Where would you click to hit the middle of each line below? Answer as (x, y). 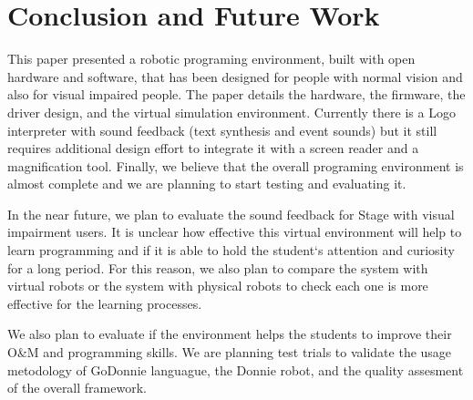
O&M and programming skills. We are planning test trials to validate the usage (230, 352)
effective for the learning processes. (105, 303)
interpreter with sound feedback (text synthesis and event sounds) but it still (222, 130)
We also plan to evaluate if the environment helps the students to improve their (230, 334)
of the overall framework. (77, 388)
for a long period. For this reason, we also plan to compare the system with (218, 267)
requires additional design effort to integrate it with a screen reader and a (213, 148)
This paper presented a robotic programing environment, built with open (211, 59)
